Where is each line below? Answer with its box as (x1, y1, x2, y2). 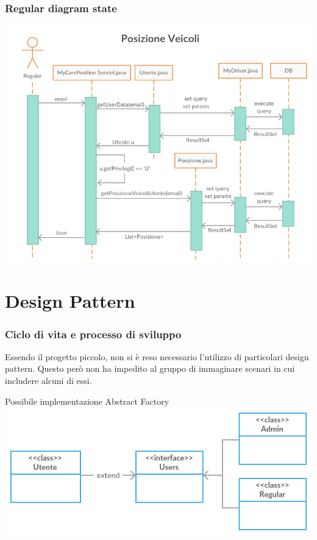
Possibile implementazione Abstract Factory (5, 394, 169, 407)
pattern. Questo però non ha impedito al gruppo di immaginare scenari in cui (5, 362, 295, 375)
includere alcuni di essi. (5, 374, 92, 387)
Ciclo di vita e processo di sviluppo (5, 326, 182, 341)
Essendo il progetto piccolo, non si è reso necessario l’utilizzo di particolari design (5, 350, 309, 363)
